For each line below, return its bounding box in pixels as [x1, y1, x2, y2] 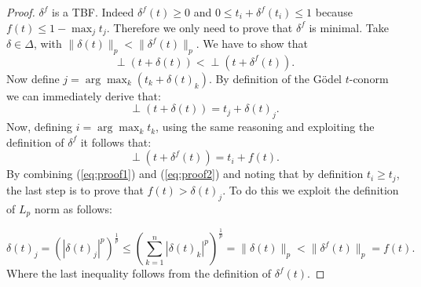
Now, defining [6, 118, 73, 135]
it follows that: [80, 133, 152, 150]
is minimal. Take [309, 19, 389, 35]
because [315, 4, 353, 20]
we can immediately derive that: [6, 87, 161, 104]
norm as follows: [34, 200, 112, 216]
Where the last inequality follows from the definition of [6, 265, 272, 282]
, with [33, 35, 62, 52]
